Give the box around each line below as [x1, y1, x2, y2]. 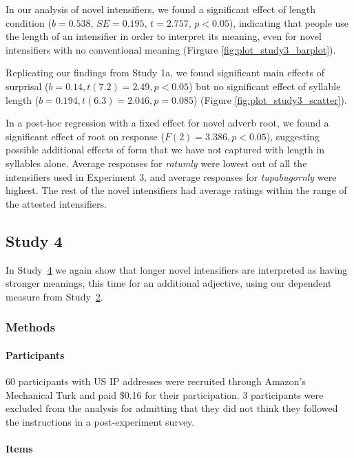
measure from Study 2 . [6, 289, 103, 303]
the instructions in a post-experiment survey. [6, 414, 195, 428]
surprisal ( [6, 78, 49, 93]
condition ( [6, 15, 52, 30]
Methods [6, 318, 56, 336]
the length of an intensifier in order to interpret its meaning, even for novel [6, 29, 322, 43]
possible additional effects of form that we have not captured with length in [6, 142, 325, 157]
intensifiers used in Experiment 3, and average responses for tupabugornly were [6, 169, 337, 184]
